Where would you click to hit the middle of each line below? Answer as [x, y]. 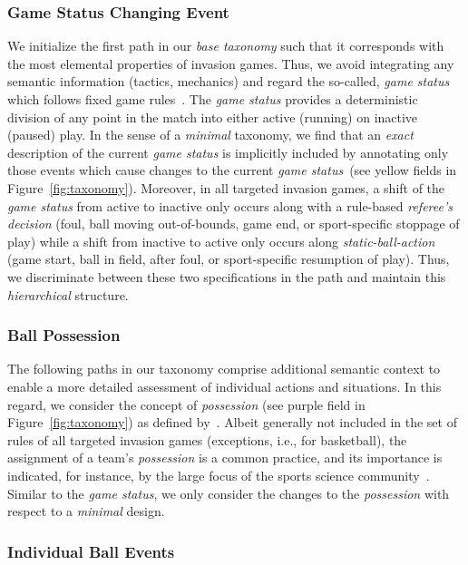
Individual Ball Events [91, 551]
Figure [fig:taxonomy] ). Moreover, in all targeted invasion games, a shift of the [226, 187]
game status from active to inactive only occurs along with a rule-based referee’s [230, 205]
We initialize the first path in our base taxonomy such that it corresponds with [226, 46]
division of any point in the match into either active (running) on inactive [213, 117]
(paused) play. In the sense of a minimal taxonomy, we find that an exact [210, 135]
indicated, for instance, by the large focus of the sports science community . [219, 475]
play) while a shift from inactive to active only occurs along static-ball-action [221, 241]
